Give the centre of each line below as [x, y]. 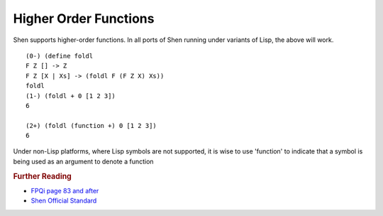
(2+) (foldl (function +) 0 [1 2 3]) [91, 125]
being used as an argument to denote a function [83, 161]
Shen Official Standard [64, 201]
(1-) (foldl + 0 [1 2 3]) [71, 96]
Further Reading [43, 176]
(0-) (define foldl [60, 56]
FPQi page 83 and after [65, 190]
